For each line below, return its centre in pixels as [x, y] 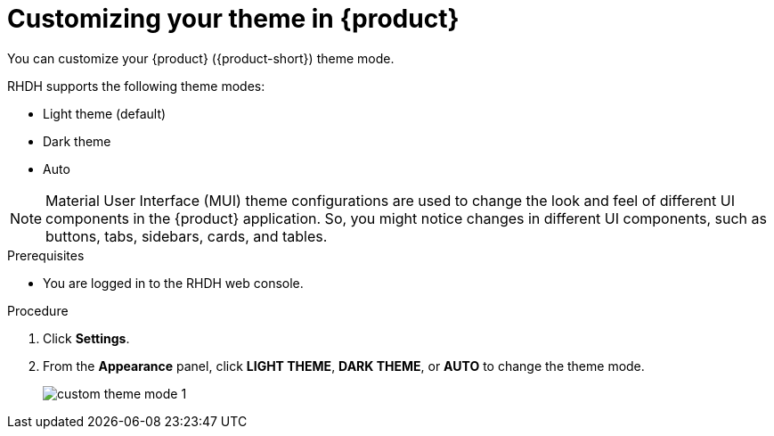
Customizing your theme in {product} [233, 19]
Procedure [38, 310]
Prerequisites [46, 255]
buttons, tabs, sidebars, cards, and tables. [187, 236]
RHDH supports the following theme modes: [136, 86]
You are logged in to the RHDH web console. [173, 283]
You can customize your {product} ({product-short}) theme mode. [201, 58]
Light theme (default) [105, 113]
